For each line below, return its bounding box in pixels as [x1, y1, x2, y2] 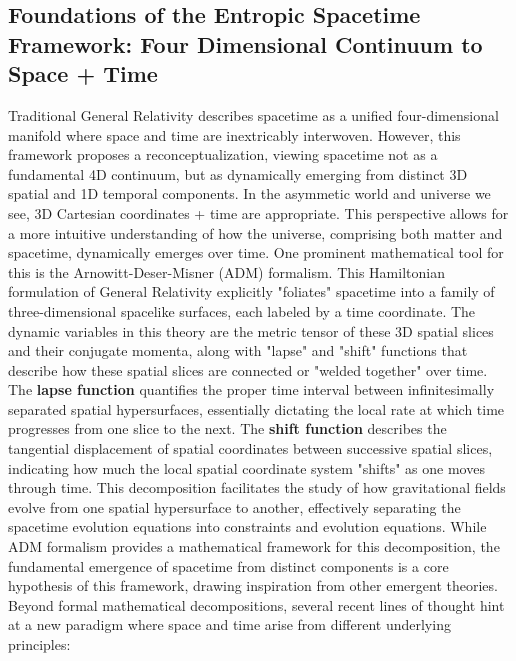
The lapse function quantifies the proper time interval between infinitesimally [8, 379, 495, 400]
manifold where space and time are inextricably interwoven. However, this [8, 124, 461, 145]
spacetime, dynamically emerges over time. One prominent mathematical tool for [8, 242, 504, 263]
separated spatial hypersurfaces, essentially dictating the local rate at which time [8, 398, 505, 419]
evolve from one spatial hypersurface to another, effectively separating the [8, 496, 461, 517]
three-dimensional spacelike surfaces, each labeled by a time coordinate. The [8, 300, 476, 321]
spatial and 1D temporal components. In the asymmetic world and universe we [8, 183, 491, 204]
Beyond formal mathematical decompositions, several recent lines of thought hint [8, 594, 505, 615]
